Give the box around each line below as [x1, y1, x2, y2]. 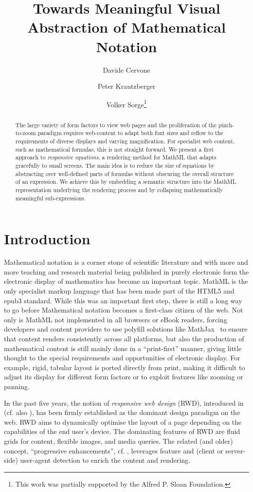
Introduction [4, 229, 90, 249]
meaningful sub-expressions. [15, 194, 86, 202]
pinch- [218, 120, 234, 129]
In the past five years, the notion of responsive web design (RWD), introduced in [4, 397, 244, 408]
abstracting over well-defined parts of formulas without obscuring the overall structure [15, 169, 234, 177]
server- [225, 445, 246, 455]
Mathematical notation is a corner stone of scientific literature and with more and [4, 257, 248, 267]
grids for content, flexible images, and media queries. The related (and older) [4, 435, 233, 446]
